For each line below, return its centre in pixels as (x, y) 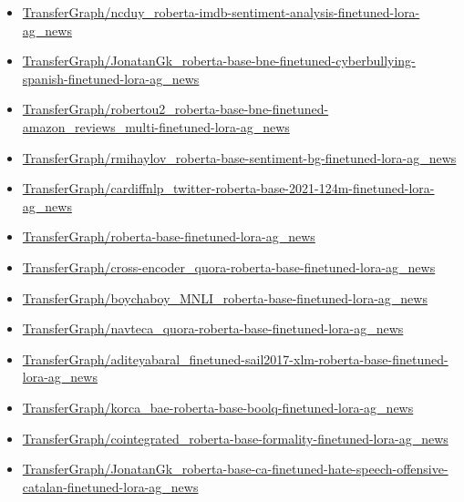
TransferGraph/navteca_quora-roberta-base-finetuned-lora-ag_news (213, 328)
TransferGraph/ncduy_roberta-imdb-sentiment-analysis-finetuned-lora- (221, 12)
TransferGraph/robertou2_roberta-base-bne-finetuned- (175, 109)
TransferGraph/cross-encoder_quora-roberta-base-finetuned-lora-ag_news (229, 266)
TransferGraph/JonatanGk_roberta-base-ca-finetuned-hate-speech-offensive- (235, 469)
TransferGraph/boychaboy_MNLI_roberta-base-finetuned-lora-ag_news (225, 297)
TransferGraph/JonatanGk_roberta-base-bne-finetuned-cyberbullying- (219, 61)
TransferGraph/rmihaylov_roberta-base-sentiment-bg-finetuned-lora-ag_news (239, 157)
